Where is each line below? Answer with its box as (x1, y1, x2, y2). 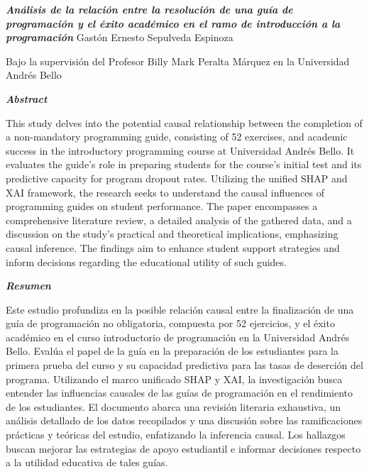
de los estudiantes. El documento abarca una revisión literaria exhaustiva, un (6, 399, 341, 414)
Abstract (6, 91, 48, 106)
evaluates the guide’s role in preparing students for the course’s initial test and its (6, 157, 362, 172)
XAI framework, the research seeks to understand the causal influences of (6, 184, 325, 199)
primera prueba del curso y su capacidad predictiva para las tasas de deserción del (6, 358, 363, 373)
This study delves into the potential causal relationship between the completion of (6, 115, 363, 130)
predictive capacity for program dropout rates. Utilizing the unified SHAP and (6, 170, 348, 185)
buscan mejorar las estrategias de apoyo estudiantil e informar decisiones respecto (6, 441, 361, 456)
